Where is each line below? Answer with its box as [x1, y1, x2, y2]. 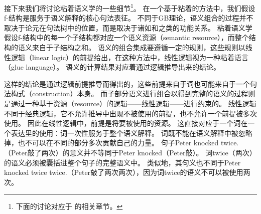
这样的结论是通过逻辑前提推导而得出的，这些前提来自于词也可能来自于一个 [4, 78, 250, 89]
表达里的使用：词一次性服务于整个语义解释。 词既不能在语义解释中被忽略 [11, 127, 252, 138]
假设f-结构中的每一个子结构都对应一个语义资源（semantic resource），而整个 [4, 32, 249, 43]
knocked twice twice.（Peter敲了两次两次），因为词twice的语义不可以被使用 [4, 167, 243, 177]
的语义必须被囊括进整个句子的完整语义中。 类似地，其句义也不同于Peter [4, 157, 241, 167]
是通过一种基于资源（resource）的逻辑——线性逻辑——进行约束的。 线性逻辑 [4, 98, 256, 108]
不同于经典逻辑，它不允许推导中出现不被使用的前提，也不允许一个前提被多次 [4, 108, 257, 118]
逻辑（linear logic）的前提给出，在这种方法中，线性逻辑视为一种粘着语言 [11, 52, 248, 62]
